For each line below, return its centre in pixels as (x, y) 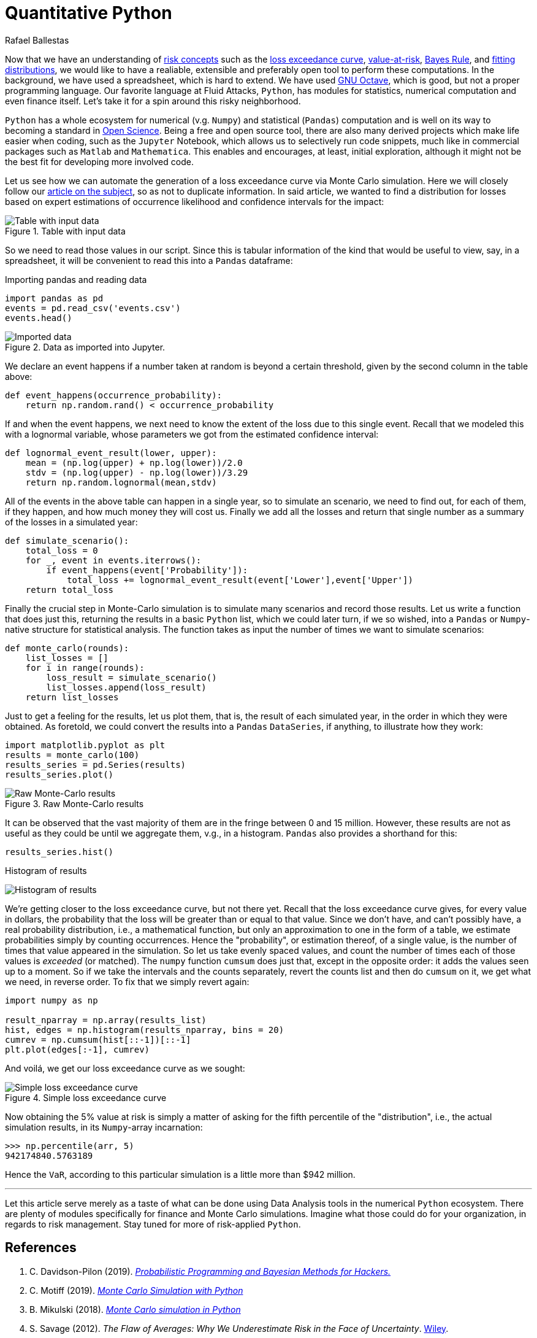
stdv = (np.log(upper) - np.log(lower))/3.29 (137, 472)
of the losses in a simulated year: (71, 522)
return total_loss (70, 590)
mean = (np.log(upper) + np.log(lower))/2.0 (134, 462)
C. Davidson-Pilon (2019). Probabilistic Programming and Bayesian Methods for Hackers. (210, 1271)
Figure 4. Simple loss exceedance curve (86, 1097)
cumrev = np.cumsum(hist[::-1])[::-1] (98, 1039)
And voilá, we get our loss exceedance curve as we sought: (125, 1068)
